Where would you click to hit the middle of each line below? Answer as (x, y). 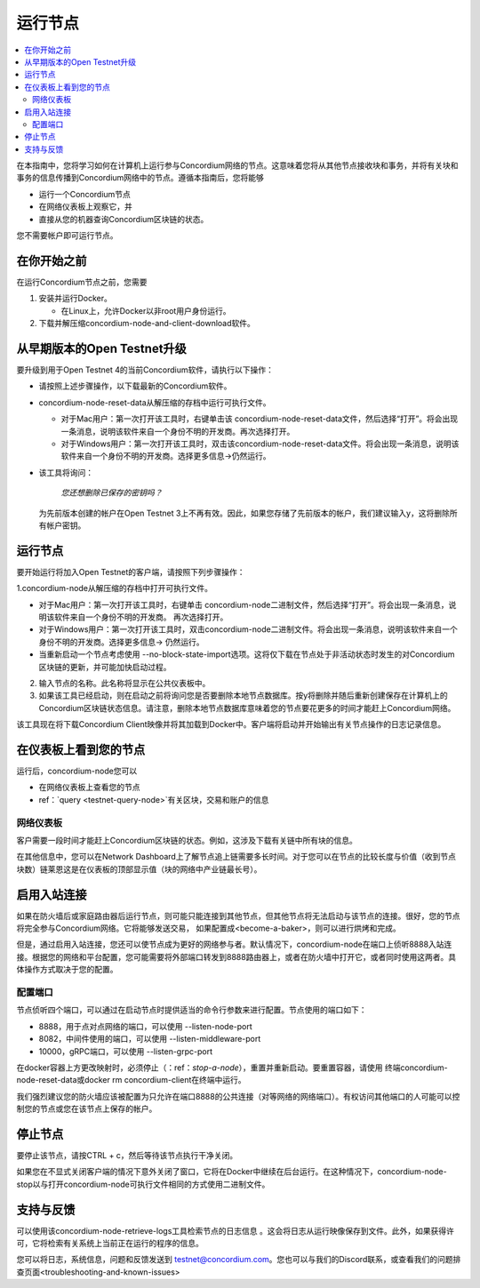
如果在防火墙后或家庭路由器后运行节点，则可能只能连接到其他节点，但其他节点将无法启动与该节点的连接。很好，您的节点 (238, 916)
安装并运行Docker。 (76, 299)
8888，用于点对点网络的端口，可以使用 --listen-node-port (145, 1026)
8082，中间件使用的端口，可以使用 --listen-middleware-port (150, 1039)
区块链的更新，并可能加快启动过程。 (105, 667)
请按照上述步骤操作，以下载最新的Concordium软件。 (135, 386)
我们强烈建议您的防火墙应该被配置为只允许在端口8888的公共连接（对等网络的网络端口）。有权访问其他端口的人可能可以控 (238, 1096)
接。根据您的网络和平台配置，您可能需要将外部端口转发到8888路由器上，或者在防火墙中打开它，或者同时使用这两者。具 (236, 956)
